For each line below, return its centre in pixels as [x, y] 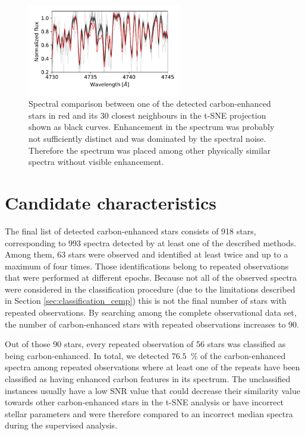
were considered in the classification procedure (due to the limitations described [150, 289]
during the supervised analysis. [61, 425]
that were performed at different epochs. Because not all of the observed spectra [151, 277]
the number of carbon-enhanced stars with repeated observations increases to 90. [152, 324]
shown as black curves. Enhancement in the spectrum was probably [152, 127]
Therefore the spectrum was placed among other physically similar [150, 150]
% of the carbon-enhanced [238, 355]
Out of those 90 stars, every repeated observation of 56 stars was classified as [145, 344]
